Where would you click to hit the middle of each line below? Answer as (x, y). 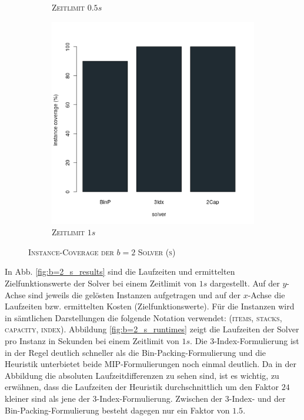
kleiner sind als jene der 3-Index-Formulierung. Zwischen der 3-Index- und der (145, 398)
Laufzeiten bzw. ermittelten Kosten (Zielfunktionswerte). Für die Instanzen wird (150, 306)
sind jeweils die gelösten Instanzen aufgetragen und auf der (135, 294)
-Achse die (266, 294)
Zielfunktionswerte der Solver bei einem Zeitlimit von (101, 283)
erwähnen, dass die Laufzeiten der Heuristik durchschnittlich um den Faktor (142, 387)
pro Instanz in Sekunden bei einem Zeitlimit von (92, 340)
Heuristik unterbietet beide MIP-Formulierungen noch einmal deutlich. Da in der (151, 364)
